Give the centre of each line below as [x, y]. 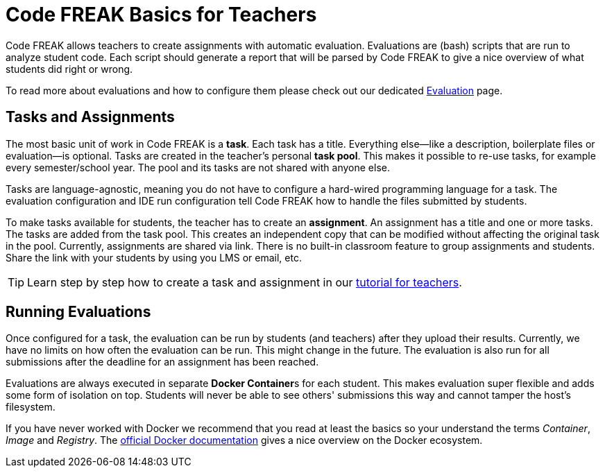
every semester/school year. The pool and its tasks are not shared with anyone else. [198, 167]
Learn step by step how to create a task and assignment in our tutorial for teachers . [245, 282]
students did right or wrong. [69, 69]
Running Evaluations [78, 312]
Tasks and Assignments [90, 117]
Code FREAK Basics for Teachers [161, 15]
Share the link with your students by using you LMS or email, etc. [154, 257]
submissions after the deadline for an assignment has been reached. [162, 362]
